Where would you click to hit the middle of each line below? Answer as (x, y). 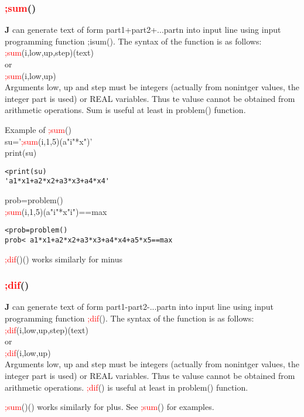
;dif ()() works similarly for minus (64, 259)
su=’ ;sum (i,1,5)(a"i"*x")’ (49, 141)
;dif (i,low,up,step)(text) (47, 329)
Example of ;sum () (38, 129)
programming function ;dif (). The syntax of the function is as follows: (129, 318)
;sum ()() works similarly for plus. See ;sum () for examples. (110, 407)
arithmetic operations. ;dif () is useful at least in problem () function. (127, 387)
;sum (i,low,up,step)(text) (49, 52)
